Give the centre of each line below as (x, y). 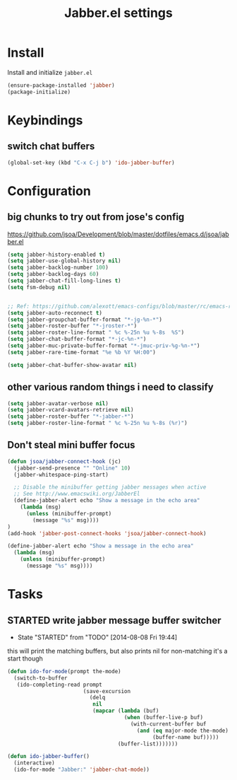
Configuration (49, 191)
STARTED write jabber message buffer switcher (114, 620)
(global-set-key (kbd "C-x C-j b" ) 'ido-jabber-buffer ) (91, 163)
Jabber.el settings (119, 13)
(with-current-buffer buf (168, 724)
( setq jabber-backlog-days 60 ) (53, 274)
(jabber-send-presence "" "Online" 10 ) (72, 468)
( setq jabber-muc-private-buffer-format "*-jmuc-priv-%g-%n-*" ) (104, 346)
